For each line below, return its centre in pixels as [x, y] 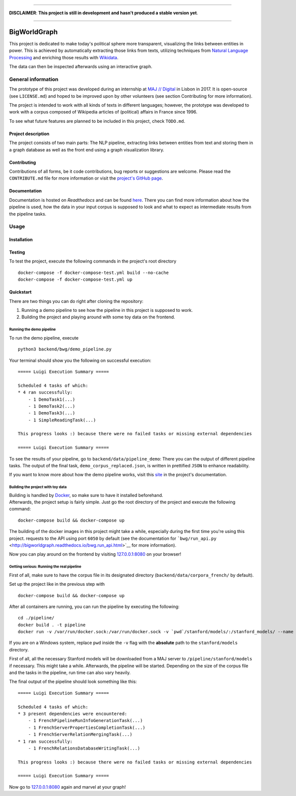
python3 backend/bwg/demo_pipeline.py [65, 349]
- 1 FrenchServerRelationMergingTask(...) [80, 735]
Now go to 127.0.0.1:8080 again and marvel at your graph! [67, 787]
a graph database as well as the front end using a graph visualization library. [87, 150]
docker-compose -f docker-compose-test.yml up [75, 280]
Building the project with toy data [38, 487]
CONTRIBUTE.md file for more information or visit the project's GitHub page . [86, 178]
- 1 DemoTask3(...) [52, 413]
